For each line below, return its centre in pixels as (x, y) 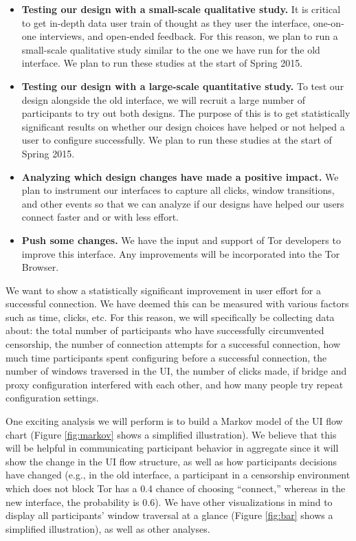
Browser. (40, 267)
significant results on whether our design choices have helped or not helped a (183, 126)
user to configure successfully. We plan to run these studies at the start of (177, 140)
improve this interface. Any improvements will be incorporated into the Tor (181, 253)
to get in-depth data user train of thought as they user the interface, (166, 22)
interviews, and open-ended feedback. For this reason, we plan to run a (189, 36)
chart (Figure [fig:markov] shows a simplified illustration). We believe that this (171, 434)
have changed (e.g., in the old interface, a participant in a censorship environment (178, 475)
